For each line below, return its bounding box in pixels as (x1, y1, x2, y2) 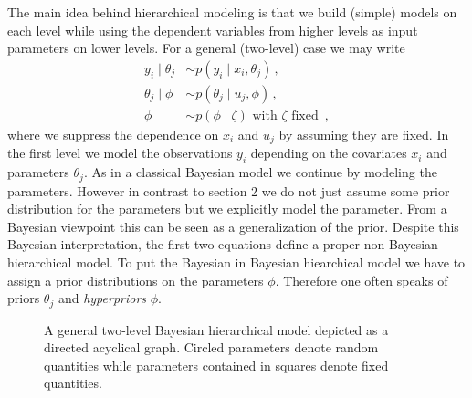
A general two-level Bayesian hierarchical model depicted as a (44, 319, 389, 339)
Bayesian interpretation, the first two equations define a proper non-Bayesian (7, 235, 438, 254)
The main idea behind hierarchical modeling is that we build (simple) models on (7, 3, 457, 21)
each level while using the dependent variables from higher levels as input (7, 20, 418, 39)
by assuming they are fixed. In (278, 124, 449, 143)
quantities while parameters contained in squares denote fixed (44, 355, 389, 374)
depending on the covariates (250, 143, 407, 162)
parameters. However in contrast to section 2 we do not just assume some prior (7, 181, 450, 200)
